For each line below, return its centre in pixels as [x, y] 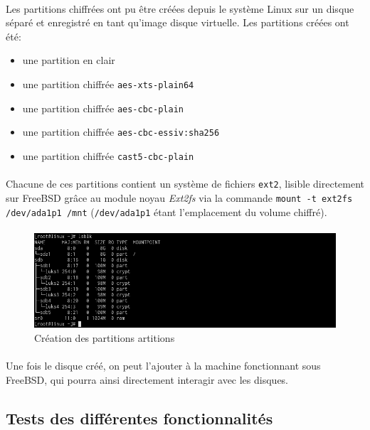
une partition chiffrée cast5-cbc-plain [108, 155]
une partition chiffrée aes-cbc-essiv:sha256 [121, 132]
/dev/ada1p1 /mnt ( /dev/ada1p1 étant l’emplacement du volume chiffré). [166, 211]
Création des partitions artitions [105, 337]
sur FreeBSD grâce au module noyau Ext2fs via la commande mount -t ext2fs [179, 197]
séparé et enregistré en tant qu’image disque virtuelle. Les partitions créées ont [178, 22]
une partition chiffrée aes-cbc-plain [103, 108]
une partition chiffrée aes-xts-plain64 [108, 84]
